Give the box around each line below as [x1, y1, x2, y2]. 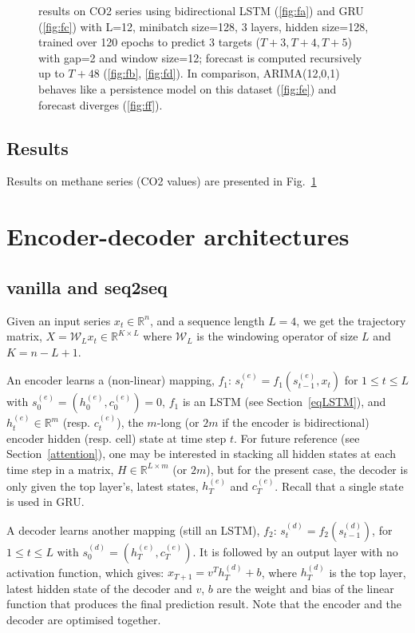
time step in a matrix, [6, 460, 114, 477]
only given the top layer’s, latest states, [6, 477, 199, 494]
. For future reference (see [233, 429, 360, 446]
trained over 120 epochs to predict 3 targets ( [38, 34, 260, 50]
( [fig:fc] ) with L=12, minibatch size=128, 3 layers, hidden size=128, [38, 18, 369, 34]
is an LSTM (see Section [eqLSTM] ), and [182, 393, 386, 410]
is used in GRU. [6, 492, 85, 509]
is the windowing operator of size [196, 328, 358, 344]
